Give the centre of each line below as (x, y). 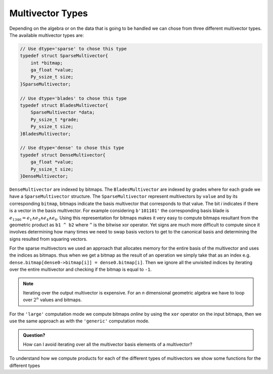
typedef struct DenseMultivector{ (63, 155)
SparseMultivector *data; (63, 112)
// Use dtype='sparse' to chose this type (73, 49)
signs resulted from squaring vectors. (49, 239)
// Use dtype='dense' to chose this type (72, 148)
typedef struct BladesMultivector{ (64, 106)
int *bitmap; (47, 63)
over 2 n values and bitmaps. (52, 300)
